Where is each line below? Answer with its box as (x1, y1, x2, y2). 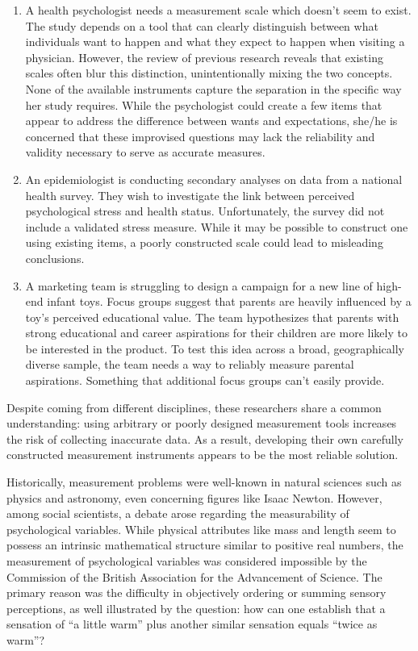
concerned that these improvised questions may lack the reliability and (25, 127, 375, 144)
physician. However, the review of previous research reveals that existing (25, 48, 383, 65)
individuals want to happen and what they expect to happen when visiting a (25, 33, 405, 50)
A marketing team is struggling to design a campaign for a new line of (25, 277, 373, 294)
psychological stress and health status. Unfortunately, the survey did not (25, 202, 385, 219)
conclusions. (25, 249, 85, 266)
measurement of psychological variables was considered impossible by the (6, 553, 367, 569)
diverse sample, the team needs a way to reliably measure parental (25, 356, 354, 373)
